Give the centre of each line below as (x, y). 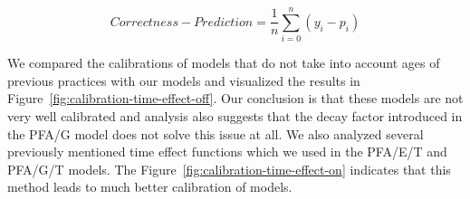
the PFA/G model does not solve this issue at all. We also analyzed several (216, 133)
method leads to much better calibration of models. (150, 187)
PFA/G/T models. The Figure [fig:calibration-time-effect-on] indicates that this (229, 169)
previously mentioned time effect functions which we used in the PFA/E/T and (227, 152)
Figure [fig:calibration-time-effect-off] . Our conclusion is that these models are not (235, 98)
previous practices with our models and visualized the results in (184, 80)
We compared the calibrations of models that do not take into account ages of (224, 63)
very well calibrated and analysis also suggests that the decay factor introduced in (235, 115)
